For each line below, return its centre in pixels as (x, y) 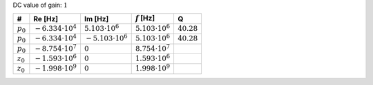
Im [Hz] (96, 19)
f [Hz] (145, 19)
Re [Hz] (46, 19)
